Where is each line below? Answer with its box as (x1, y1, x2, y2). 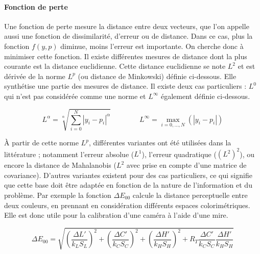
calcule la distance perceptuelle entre (132, 189, 248, 200)
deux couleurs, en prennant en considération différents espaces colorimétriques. (4, 199, 250, 210)
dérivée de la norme (4, 70, 65, 81)
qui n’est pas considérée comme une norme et (4, 90, 146, 101)
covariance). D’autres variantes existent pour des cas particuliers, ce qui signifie (4, 169, 252, 180)
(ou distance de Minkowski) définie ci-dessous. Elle (78, 70, 237, 81)
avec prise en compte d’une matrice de (126, 160, 247, 170)
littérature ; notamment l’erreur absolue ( (4, 148, 134, 159)
